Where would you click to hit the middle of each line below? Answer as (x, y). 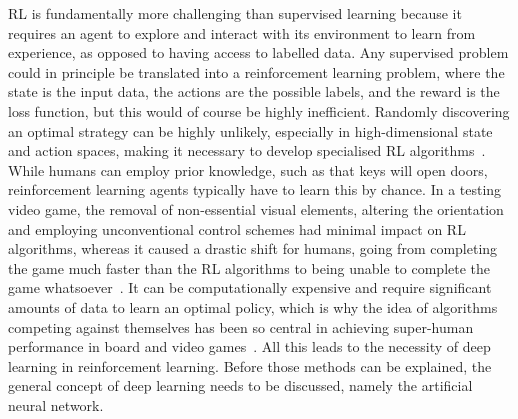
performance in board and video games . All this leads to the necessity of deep (249, 346)
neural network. (56, 404)
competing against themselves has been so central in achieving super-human (241, 326)
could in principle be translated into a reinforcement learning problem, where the (256, 71)
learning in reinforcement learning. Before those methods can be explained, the (250, 365)
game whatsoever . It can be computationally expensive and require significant (250, 287)
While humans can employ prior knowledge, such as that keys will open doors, (248, 169)
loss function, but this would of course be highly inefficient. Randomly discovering (259, 110)
